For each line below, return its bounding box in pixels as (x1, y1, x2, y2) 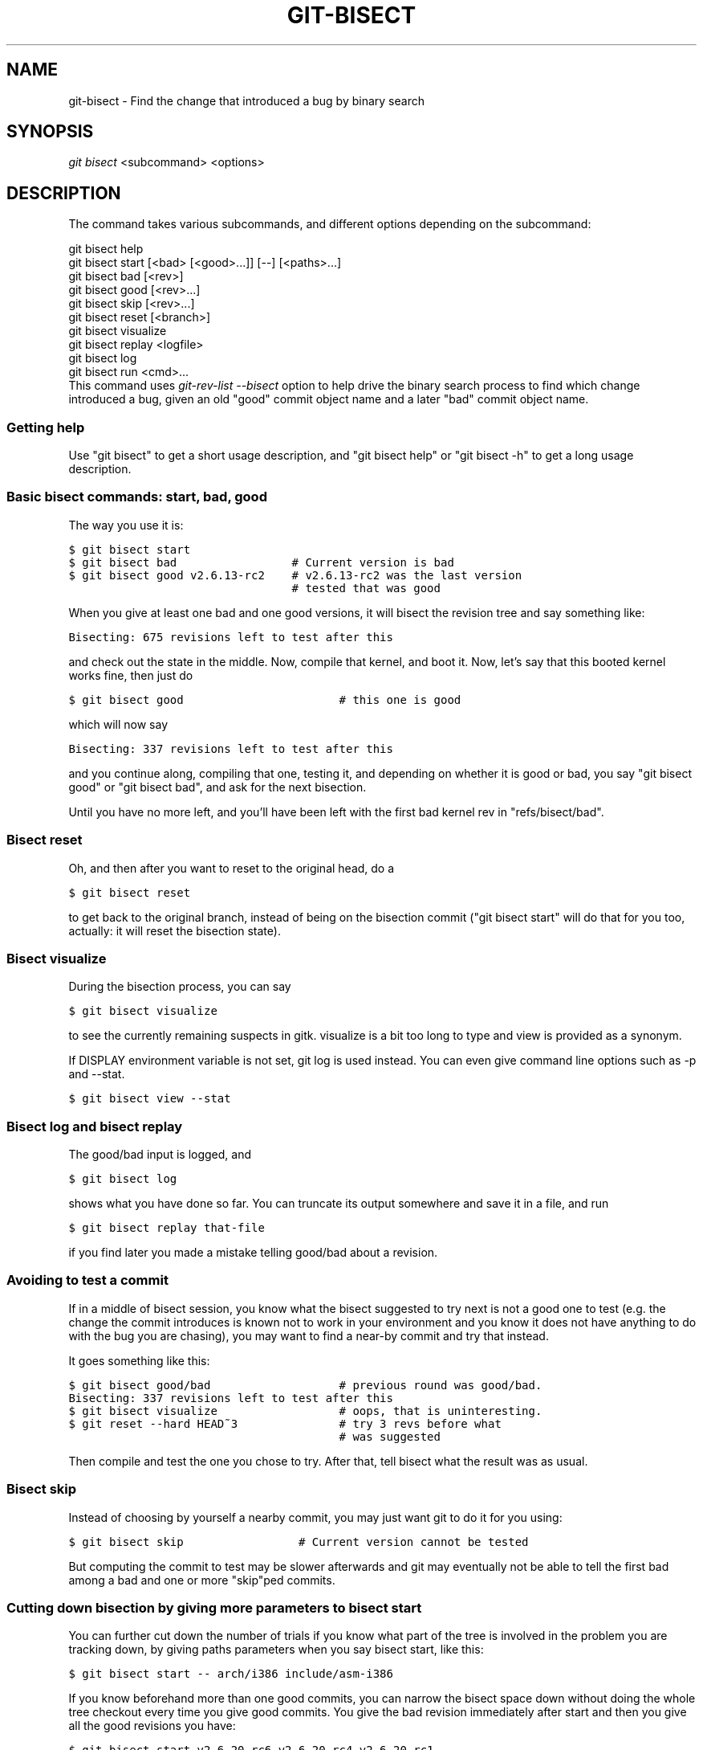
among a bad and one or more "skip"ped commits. (68, 1572, 335, 1587)
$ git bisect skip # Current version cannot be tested (68, 1535, 529, 1548)
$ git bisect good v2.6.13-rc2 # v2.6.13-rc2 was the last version (68, 568, 522, 582)
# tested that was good (291, 581, 441, 595)
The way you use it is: (68, 517, 184, 532)
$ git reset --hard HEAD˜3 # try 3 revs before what (68, 1417, 502, 1430)
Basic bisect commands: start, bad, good (6, 489, 267, 505)
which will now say (68, 717, 169, 731)
